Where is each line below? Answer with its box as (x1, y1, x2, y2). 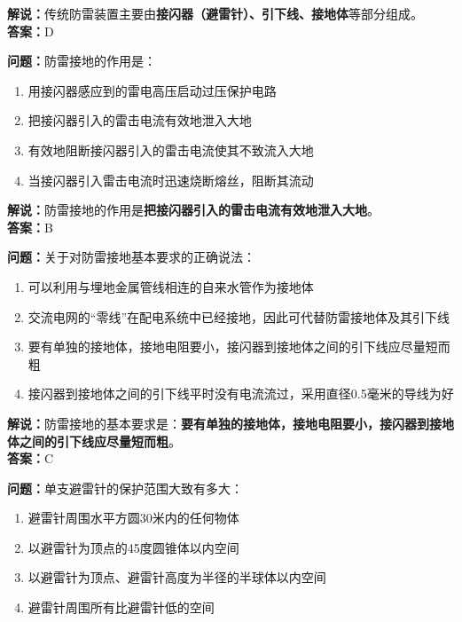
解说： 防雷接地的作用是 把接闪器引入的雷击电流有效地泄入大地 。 (7, 201, 380, 219)
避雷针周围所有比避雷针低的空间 (27, 598, 215, 617)
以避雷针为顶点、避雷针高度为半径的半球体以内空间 (27, 568, 326, 587)
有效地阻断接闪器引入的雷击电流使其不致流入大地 (27, 140, 314, 159)
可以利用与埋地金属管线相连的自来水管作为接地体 (27, 277, 314, 295)
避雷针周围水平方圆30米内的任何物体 (27, 508, 239, 527)
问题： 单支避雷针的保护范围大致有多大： (7, 478, 243, 497)
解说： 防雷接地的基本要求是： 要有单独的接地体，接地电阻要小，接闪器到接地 (7, 413, 454, 432)
